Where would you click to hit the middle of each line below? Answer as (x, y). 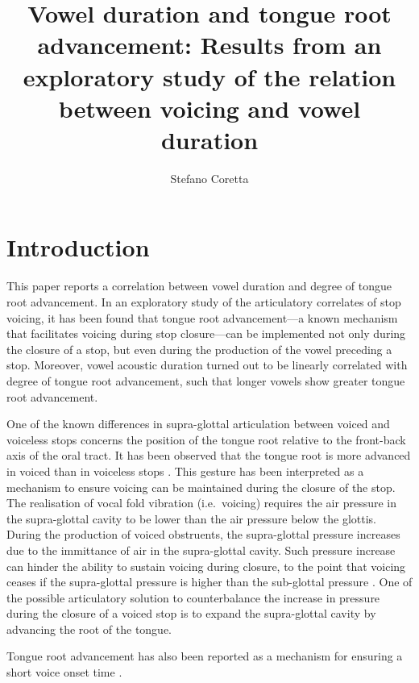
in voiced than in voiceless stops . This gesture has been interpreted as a (185, 471)
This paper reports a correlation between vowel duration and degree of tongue (199, 286)
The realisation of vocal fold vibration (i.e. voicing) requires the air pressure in (202, 503)
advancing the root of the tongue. (89, 629)
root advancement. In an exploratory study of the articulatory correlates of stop (204, 302)
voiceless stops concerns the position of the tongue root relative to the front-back (206, 439)
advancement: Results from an (209, 45)
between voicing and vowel (209, 108)
